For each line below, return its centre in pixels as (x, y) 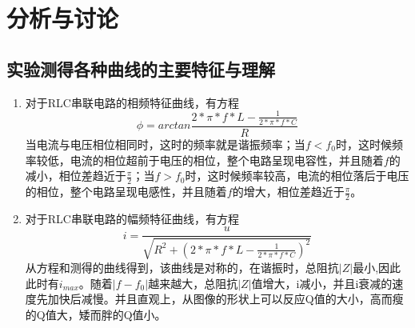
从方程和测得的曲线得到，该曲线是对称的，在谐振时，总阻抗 (182, 267)
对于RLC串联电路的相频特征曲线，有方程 (132, 102)
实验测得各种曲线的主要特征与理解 (141, 68)
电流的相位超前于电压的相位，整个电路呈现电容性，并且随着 (227, 160)
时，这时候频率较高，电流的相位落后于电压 (297, 176)
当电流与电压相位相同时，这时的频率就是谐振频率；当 (165, 144)
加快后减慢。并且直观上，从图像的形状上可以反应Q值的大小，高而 (220, 299)
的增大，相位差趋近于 (288, 192)
